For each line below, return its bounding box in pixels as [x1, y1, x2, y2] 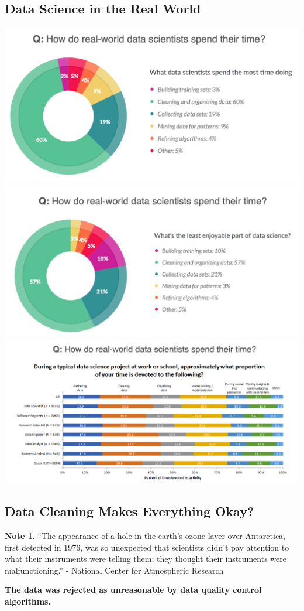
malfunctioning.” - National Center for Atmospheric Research [5, 564, 224, 576]
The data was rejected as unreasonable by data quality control [5, 583, 262, 596]
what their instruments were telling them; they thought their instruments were [5, 552, 286, 565]
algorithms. [5, 595, 51, 607]
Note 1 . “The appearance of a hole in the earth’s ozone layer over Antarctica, [5, 530, 285, 541]
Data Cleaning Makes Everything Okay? [5, 502, 254, 520]
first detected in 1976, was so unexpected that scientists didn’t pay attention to [5, 541, 289, 553]
